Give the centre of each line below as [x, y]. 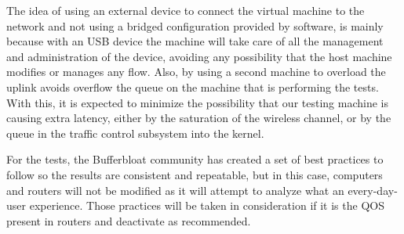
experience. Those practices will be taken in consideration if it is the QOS [207, 205]
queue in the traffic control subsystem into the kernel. [135, 133]
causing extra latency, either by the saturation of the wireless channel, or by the [199, 118]
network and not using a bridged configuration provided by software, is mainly [195, 25]
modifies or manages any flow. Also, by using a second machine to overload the [196, 72]
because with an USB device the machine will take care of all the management [195, 41]
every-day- [373, 190]
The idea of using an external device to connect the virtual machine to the [186, 10]
